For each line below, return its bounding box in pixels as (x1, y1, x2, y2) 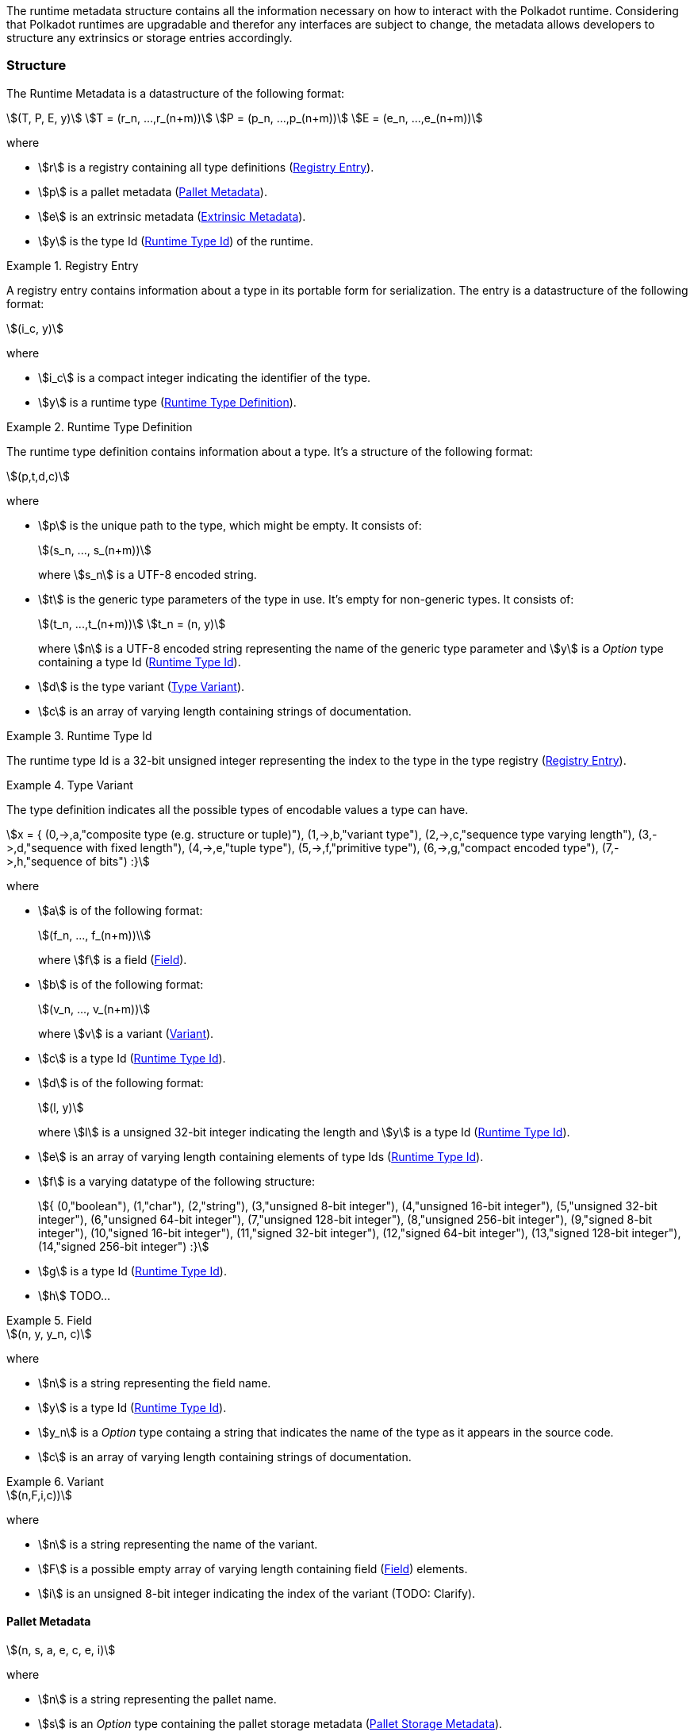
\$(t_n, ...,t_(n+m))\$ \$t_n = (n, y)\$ (38, 616, 226, 631)
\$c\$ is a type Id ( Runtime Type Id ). (38, 1051, 226, 1065)
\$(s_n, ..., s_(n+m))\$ (38, 542, 151, 557)
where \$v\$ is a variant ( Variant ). (38, 1026, 214, 1040)
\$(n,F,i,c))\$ (6, 1487, 72, 1502)
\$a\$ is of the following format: (38, 903, 203, 917)
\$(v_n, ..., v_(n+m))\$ (38, 1001, 151, 1016)
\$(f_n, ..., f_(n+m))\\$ (38, 928, 151, 942)
